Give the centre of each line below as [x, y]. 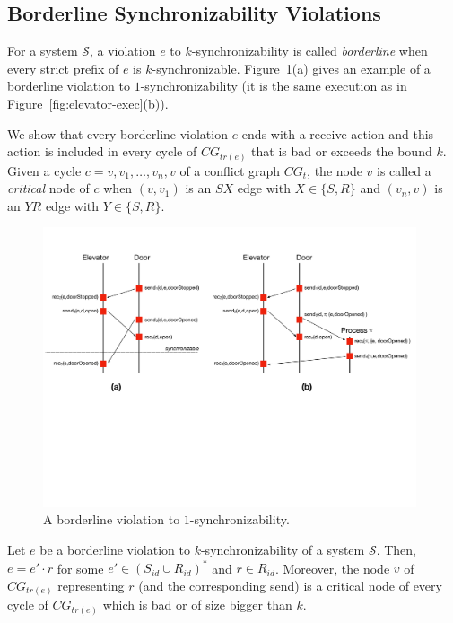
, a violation [122, 51]
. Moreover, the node [332, 568]
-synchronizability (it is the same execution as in [274, 86]
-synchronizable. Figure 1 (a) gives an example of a [291, 68]
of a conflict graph [230, 170]
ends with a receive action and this [338, 133]
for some [80, 568]
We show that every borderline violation [118, 133]
